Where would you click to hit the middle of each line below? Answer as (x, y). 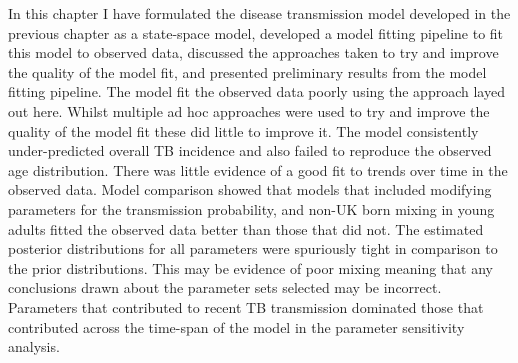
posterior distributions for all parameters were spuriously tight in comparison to (253, 248)
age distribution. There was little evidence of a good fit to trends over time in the (258, 169)
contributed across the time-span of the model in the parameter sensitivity (236, 326)
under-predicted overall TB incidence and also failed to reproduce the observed (250, 150)
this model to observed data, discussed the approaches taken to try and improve (253, 52)
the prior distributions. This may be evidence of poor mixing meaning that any (250, 267)
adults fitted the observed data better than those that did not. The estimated (246, 228)
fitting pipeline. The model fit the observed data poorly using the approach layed (256, 91)
